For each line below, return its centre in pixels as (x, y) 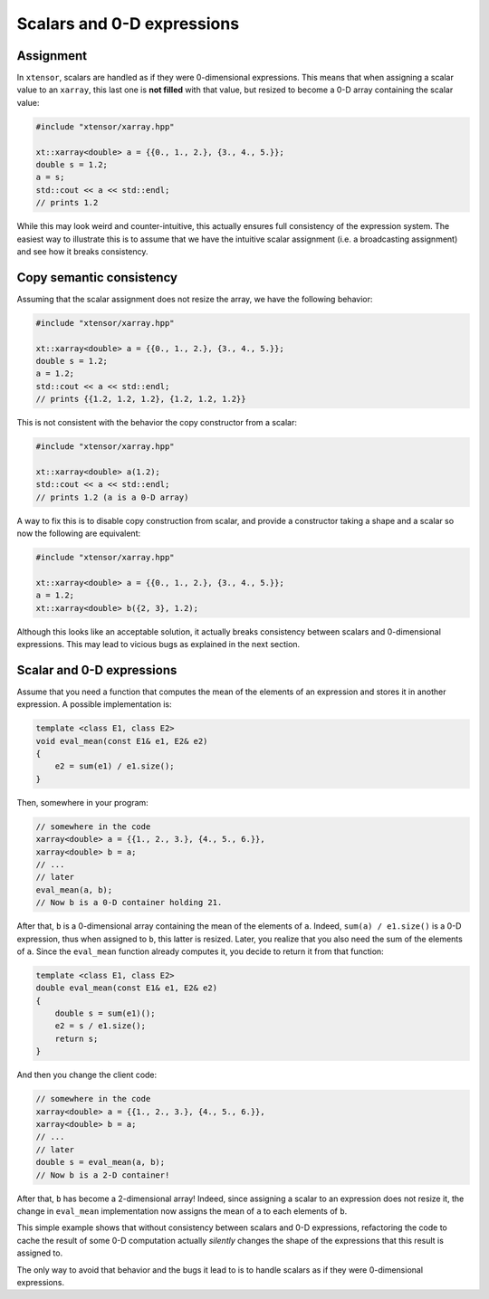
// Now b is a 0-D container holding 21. (129, 903)
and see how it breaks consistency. (82, 251)
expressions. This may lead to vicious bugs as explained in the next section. (158, 644)
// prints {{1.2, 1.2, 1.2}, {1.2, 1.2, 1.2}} (141, 399)
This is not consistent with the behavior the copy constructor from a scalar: (157, 423)
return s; (77, 1038)
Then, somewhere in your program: (82, 802)
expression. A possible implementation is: (94, 704)
